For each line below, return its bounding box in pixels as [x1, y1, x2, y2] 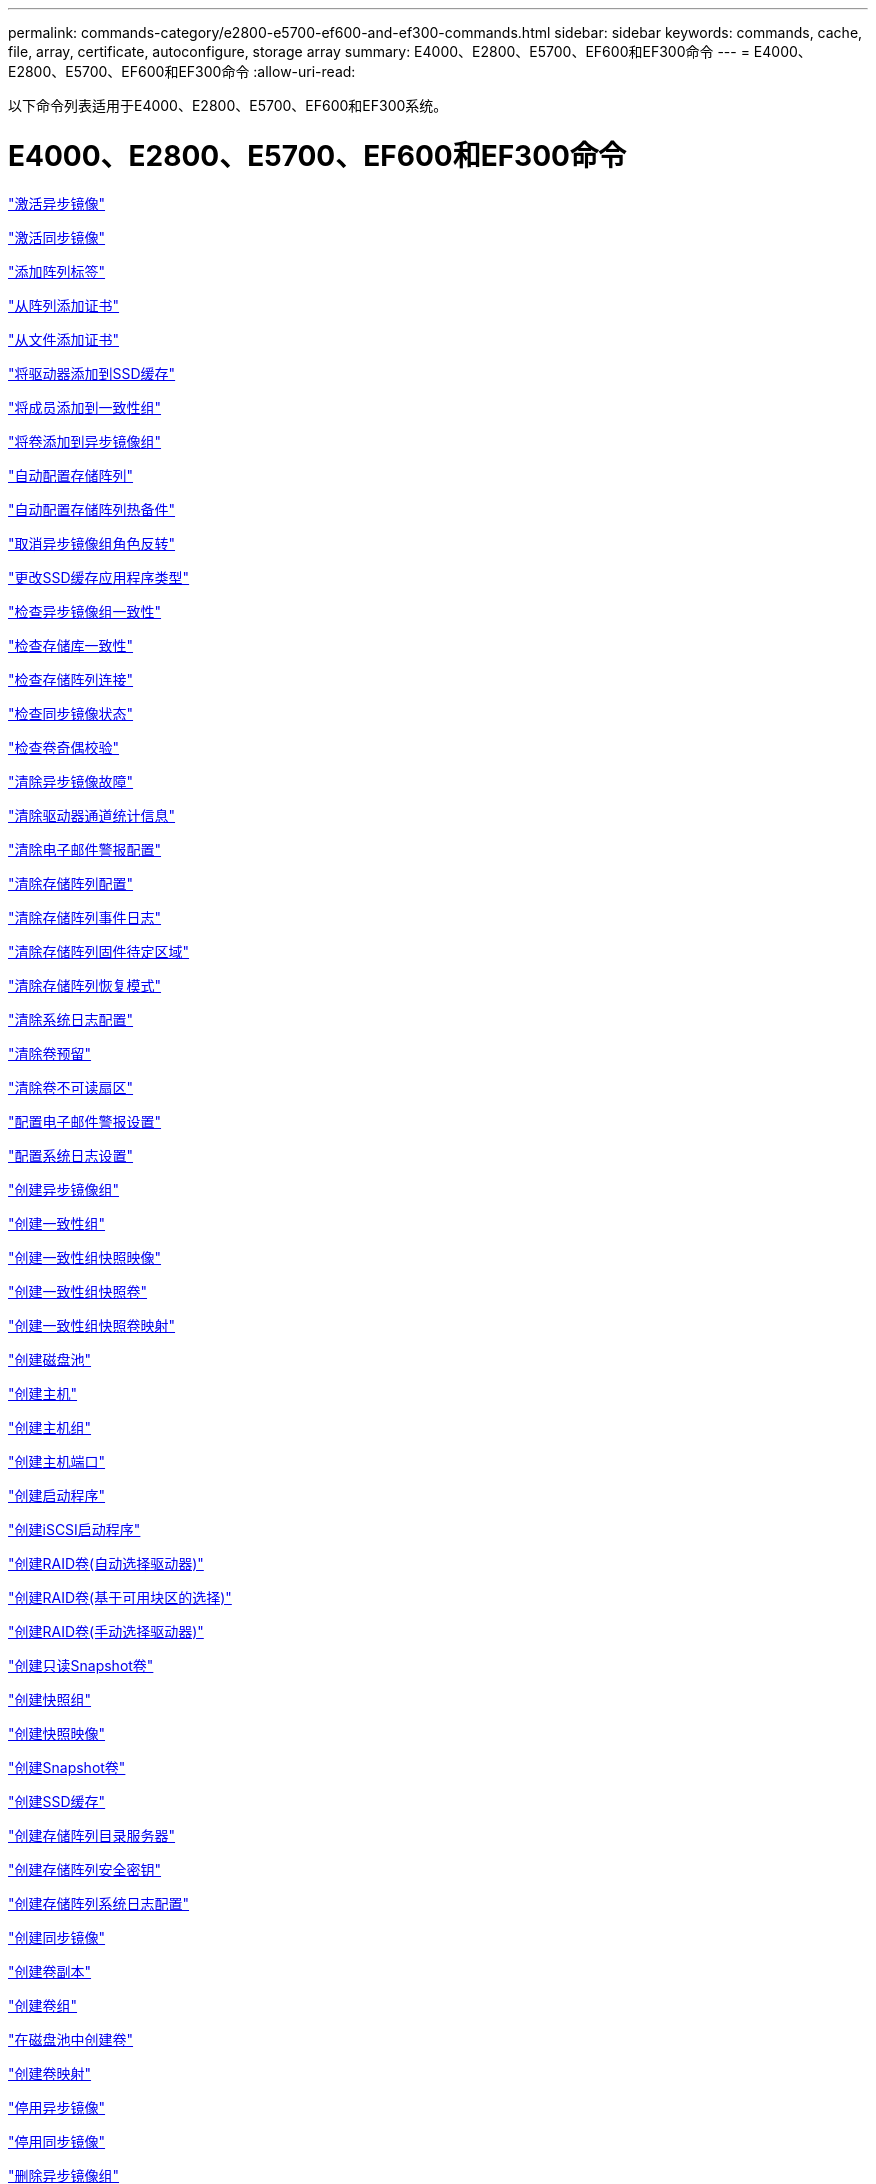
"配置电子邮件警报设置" [8, 1112, 162, 1130]
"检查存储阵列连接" [8, 670, 134, 688]
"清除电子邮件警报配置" [8, 840, 162, 858]
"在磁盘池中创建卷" [8, 2030, 134, 2048]
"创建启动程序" [8, 1486, 106, 1504]
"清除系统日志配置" [8, 1010, 134, 1028]
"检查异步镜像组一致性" [8, 602, 162, 620]
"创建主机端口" [8, 1452, 106, 1470]
